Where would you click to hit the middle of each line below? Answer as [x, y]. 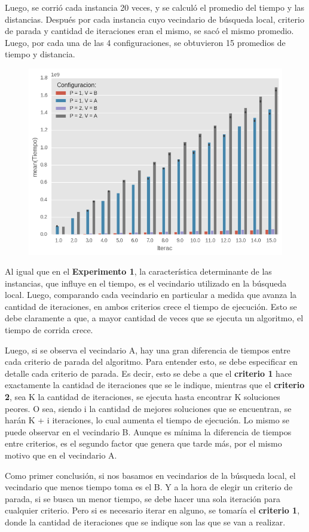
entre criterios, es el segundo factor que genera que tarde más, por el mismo [143, 443]
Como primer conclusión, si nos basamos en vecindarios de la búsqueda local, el [150, 475]
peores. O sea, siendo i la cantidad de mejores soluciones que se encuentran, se [148, 408]
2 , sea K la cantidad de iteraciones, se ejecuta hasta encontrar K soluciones [143, 397]
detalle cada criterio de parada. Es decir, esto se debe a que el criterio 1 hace [149, 373]
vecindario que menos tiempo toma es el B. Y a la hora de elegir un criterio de [149, 487]
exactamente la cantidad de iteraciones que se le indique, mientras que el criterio [155, 385]
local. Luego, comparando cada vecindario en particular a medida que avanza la [151, 295]
